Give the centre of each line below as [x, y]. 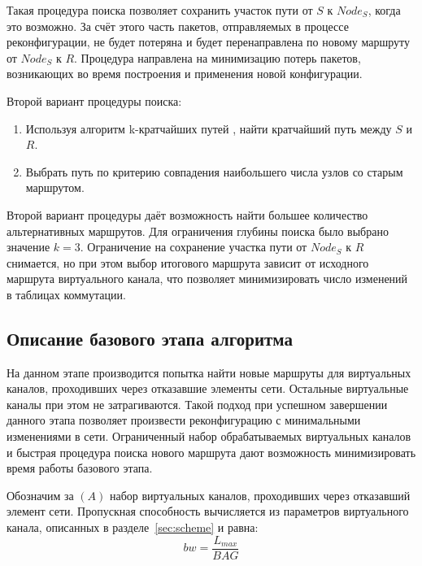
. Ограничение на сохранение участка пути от [194, 247]
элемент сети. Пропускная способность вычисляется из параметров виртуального [208, 511]
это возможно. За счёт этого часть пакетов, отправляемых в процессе [178, 26]
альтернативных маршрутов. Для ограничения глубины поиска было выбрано [198, 231]
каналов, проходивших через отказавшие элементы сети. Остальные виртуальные [208, 388]
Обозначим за [40, 495]
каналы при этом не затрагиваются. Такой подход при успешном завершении [197, 404]
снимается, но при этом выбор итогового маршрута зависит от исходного [188, 262]
